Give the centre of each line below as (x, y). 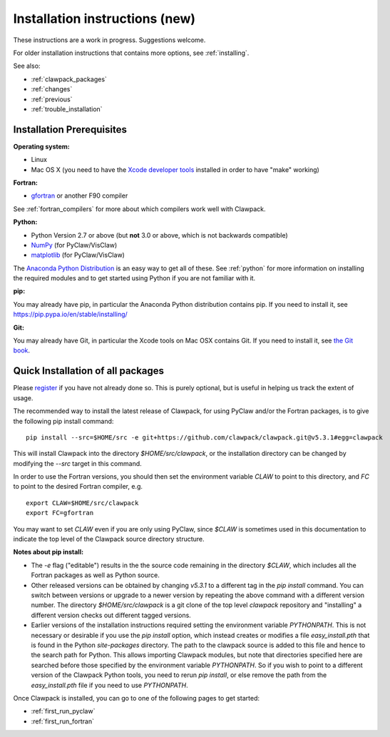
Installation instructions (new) (104, 19)
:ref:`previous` (52, 99)
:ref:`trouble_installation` (67, 109)
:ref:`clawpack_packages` (69, 79)
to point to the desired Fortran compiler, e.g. (78, 487)
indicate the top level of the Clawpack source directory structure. (109, 539)
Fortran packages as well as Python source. (95, 575)
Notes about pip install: (48, 552)
